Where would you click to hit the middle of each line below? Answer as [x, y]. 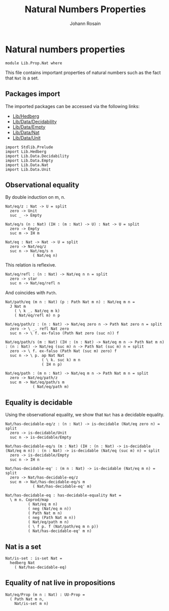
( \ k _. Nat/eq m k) [37, 311]
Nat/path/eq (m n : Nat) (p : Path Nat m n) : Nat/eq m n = [70, 302]
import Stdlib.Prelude [29, 147]
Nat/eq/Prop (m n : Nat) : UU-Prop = [45, 595]
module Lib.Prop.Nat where [34, 63]
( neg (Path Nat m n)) [52, 518]
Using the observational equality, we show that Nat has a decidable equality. [85, 415]
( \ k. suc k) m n [61, 360]
